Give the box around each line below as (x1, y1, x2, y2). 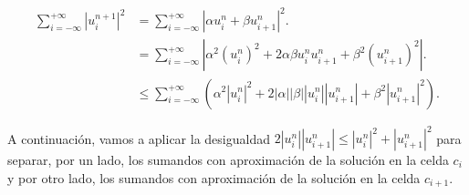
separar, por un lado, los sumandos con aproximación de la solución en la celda (7, 150, 449, 169)
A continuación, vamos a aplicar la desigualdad (7, 128, 270, 148)
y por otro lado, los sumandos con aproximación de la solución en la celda (7, 168, 421, 187)
